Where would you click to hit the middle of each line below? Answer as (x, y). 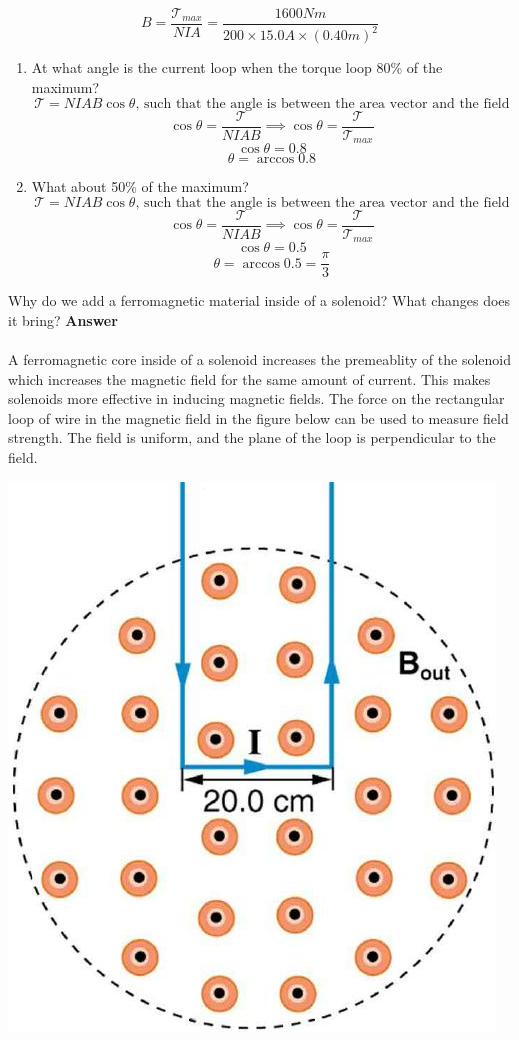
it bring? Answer (63, 319)
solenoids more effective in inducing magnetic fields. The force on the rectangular (256, 398)
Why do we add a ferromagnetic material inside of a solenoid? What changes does (259, 300)
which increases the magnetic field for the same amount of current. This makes (249, 378)
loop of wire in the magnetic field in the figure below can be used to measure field (258, 417)
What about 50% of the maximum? (140, 186)
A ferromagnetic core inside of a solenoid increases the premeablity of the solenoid (259, 359)
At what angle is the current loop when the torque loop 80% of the (237, 67)
